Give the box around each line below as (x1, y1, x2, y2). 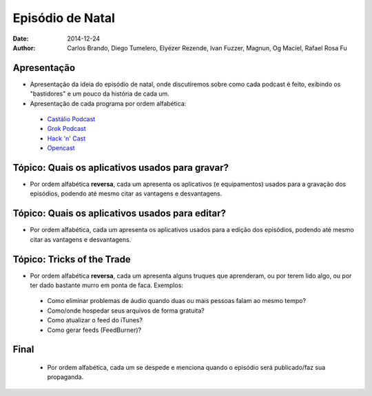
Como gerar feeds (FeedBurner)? (47, 326, 141, 334)
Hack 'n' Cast (47, 134, 86, 143)
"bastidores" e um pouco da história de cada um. (30, 90, 170, 98)
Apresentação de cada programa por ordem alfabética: (30, 99, 187, 107)
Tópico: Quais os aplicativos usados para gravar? (12, 162, 229, 174)
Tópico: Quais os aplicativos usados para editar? (12, 207, 227, 220)
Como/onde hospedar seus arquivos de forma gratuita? (47, 306, 205, 315)
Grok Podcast (47, 125, 86, 133)
